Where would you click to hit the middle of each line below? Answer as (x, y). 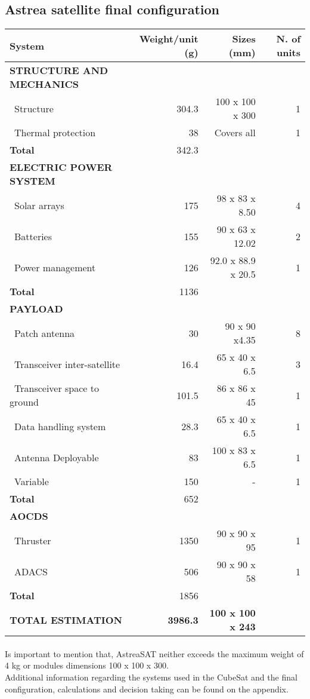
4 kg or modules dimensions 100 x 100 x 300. (87, 665)
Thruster (33, 540)
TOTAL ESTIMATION (66, 620)
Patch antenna (45, 333)
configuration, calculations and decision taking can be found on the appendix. (147, 689)
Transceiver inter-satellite (67, 364)
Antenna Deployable (57, 457)
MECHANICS (44, 84)
